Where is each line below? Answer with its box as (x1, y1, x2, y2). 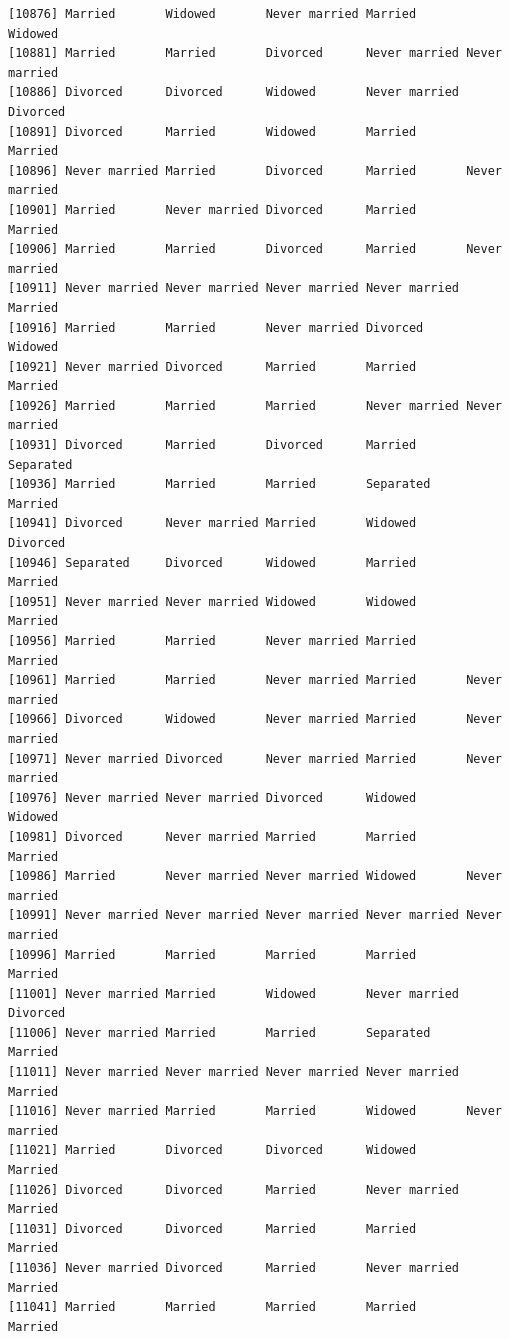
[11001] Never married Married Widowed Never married (8, 986, 460, 1001)
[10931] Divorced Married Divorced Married (8, 438, 417, 453)
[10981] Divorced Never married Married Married (8, 829, 417, 844)
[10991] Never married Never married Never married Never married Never (8, 908, 502, 923)
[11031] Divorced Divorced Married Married (8, 1221, 417, 1236)
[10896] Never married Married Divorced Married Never (8, 163, 502, 178)
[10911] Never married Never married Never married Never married (8, 281, 460, 296)
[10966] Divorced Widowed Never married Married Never (8, 712, 502, 727)
